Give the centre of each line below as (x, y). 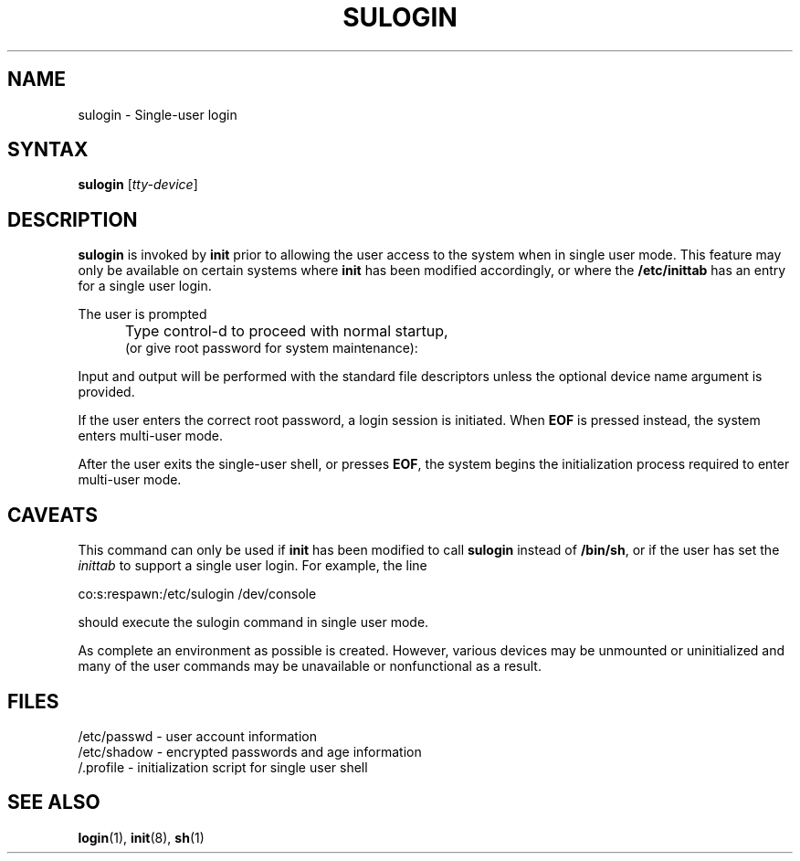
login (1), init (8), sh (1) (141, 837)
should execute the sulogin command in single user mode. (253, 622)
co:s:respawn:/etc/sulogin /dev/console (197, 594)
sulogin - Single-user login (158, 114)
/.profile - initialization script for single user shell (223, 767)
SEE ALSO (54, 803)
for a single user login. (145, 286)
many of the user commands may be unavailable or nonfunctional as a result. (310, 666)
